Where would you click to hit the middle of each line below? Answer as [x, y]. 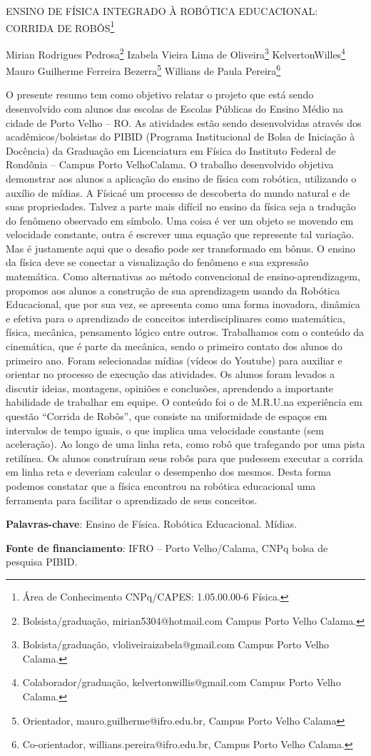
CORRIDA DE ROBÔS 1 [60, 26]
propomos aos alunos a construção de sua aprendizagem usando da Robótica [173, 290]
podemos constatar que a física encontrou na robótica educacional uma [161, 485]
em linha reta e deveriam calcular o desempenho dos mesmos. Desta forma [169, 472]
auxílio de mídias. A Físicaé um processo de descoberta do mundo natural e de [178, 192]
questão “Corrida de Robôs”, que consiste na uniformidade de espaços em [167, 416]
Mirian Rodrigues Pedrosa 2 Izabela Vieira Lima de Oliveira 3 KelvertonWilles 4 [176, 53]
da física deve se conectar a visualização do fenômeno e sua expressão [157, 262]
